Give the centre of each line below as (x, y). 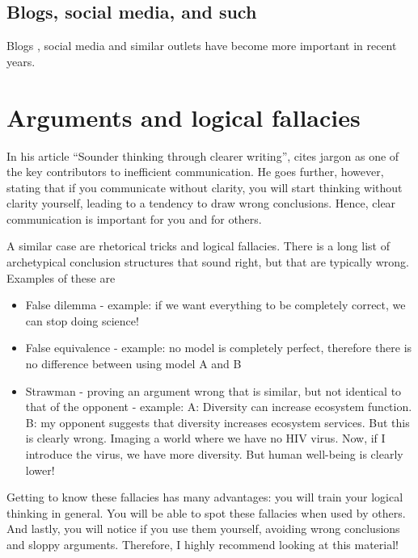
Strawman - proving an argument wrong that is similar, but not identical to (213, 390)
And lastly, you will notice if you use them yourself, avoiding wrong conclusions (203, 529)
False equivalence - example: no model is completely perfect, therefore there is (219, 348)
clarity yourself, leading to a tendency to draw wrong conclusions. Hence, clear (201, 203)
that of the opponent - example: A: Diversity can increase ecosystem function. (219, 407)
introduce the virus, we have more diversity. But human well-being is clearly (214, 454)
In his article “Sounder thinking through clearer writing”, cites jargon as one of (203, 155)
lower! (40, 470)
